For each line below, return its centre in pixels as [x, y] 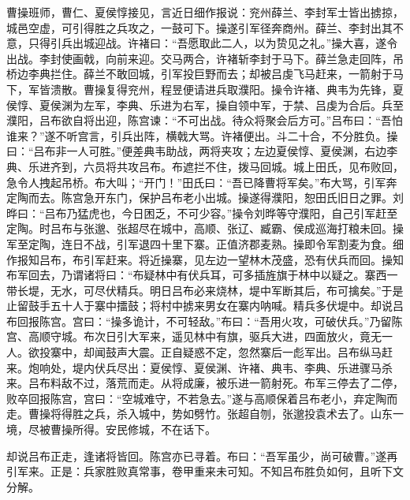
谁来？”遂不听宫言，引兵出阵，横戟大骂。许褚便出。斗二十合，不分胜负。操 [202, 135]
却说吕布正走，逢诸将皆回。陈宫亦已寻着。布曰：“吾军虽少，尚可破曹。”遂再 [202, 455]
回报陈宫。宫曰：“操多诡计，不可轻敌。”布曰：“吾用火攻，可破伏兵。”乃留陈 [210, 321]
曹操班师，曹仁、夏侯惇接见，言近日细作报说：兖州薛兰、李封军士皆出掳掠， [205, 12]
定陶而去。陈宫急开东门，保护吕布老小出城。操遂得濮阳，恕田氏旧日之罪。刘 [205, 198]
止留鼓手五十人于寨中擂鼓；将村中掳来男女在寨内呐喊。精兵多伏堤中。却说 [199, 306]
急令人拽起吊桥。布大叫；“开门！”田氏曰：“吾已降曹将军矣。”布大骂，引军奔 [202, 182]
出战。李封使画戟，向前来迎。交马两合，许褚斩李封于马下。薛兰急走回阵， [199, 58]
